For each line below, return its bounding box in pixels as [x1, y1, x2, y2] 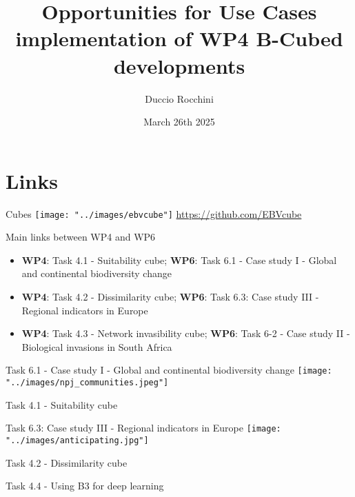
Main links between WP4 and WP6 [6, 230, 156, 244]
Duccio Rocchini [145, 91, 214, 105]
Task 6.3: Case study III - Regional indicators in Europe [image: [6, 420, 281, 435]
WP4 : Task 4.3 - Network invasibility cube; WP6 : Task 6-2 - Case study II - [21, 326, 350, 341]
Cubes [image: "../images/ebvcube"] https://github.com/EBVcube [6, 206, 302, 221]
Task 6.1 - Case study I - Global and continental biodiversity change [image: [6, 363, 332, 377]
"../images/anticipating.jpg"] [6, 436, 149, 445]
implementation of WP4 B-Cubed [15, 24, 343, 52]
